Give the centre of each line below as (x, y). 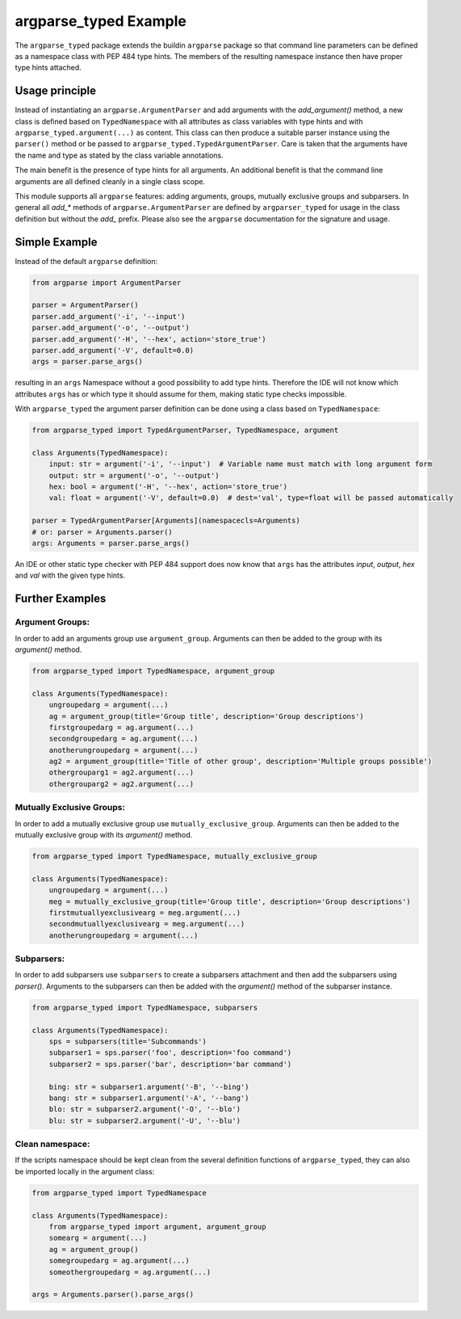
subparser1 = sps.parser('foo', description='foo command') (170, 1053)
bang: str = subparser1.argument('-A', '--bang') (149, 1098)
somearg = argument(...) (98, 1238)
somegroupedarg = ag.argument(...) (119, 1261)
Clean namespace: (52, 1145)
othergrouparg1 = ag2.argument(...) (121, 773)
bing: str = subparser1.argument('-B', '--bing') (149, 1087)
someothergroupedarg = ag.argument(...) (130, 1272)
